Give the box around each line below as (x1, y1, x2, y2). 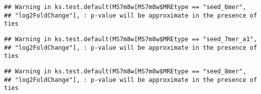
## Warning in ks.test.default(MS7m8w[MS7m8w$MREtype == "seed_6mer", (4, 4, 246, 11)
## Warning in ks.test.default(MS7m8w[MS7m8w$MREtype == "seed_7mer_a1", (4, 35, 257, 43)
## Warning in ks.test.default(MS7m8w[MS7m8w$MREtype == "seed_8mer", (4, 67, 246, 75)
